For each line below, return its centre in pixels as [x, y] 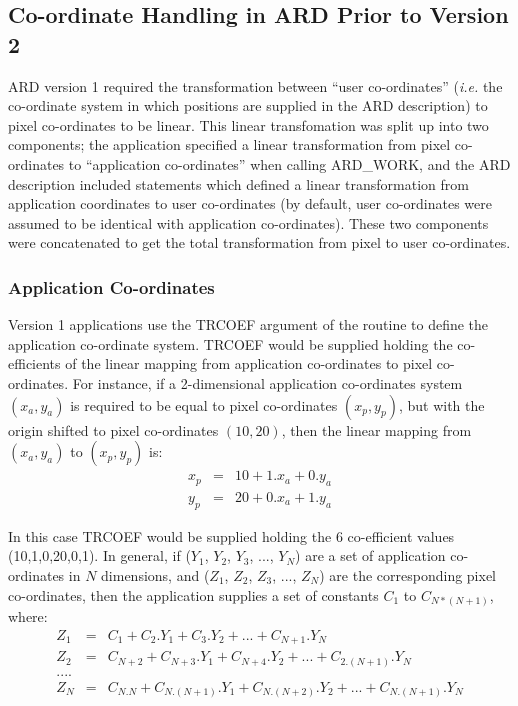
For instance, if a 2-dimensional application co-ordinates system [267, 382]
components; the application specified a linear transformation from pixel [229, 144]
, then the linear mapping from [376, 429]
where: [28, 616]
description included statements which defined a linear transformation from [238, 183]
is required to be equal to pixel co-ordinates [204, 404]
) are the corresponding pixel [407, 574]
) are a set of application [370, 555]
